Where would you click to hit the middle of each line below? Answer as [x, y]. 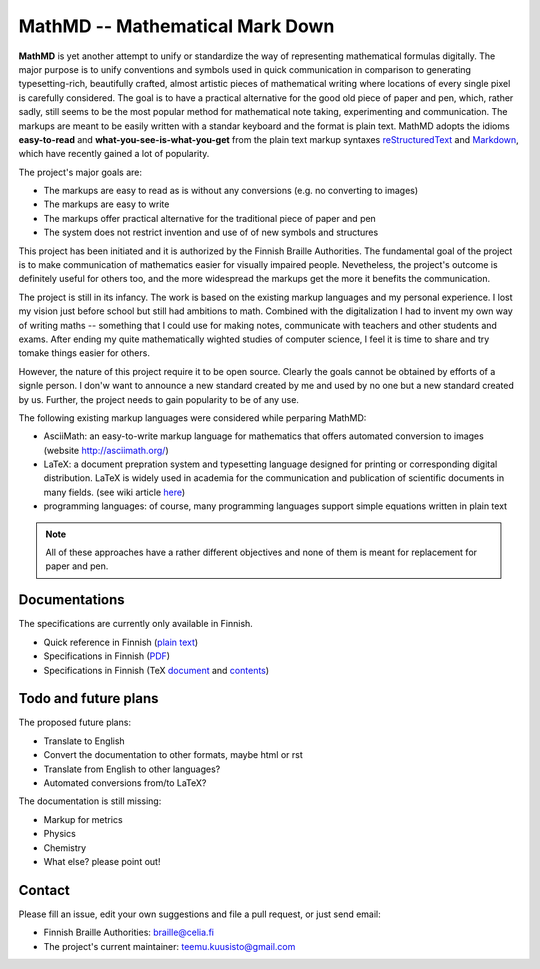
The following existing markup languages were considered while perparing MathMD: [192, 417]
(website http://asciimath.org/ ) [106, 450]
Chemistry [65, 847]
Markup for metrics [83, 819]
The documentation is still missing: [90, 801]
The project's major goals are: [80, 172]
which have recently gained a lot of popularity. [114, 154]
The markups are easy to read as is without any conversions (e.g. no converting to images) [231, 191]
